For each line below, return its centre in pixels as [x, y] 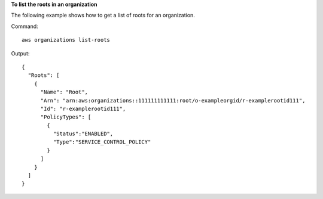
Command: [25, 26]
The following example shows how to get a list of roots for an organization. [103, 15]
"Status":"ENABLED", [83, 134]
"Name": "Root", [64, 92]
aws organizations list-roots [66, 40]
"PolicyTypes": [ [66, 117]
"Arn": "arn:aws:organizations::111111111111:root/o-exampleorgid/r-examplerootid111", [173, 100]
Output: [20, 53]
